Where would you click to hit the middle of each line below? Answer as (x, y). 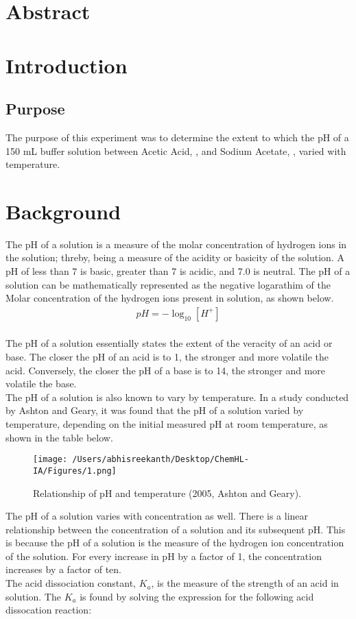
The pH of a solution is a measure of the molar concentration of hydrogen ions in (176, 244)
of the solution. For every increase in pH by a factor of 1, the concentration (164, 556)
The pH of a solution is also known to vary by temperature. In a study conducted (177, 397)
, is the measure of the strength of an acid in (245, 583)
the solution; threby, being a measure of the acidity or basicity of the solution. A (175, 257)
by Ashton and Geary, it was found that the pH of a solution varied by (155, 410)
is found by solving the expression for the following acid (197, 596)
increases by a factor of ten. (63, 569)
